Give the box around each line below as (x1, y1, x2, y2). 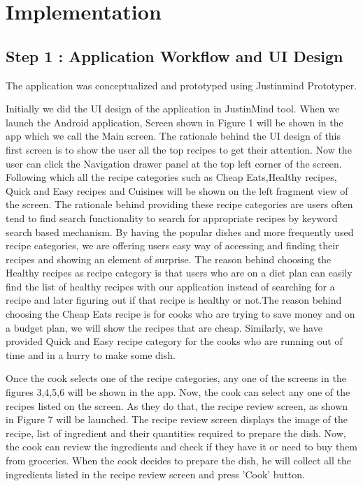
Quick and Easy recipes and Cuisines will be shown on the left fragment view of (6, 183, 348, 198)
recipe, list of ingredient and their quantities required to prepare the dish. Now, (6, 425, 346, 440)
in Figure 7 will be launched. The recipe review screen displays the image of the (6, 412, 348, 427)
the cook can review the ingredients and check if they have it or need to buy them (6, 439, 357, 454)
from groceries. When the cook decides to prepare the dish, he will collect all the (6, 453, 351, 468)
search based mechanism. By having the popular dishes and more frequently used (6, 224, 354, 239)
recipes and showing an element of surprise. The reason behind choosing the (6, 251, 332, 266)
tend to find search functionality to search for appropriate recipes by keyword (6, 210, 338, 225)
